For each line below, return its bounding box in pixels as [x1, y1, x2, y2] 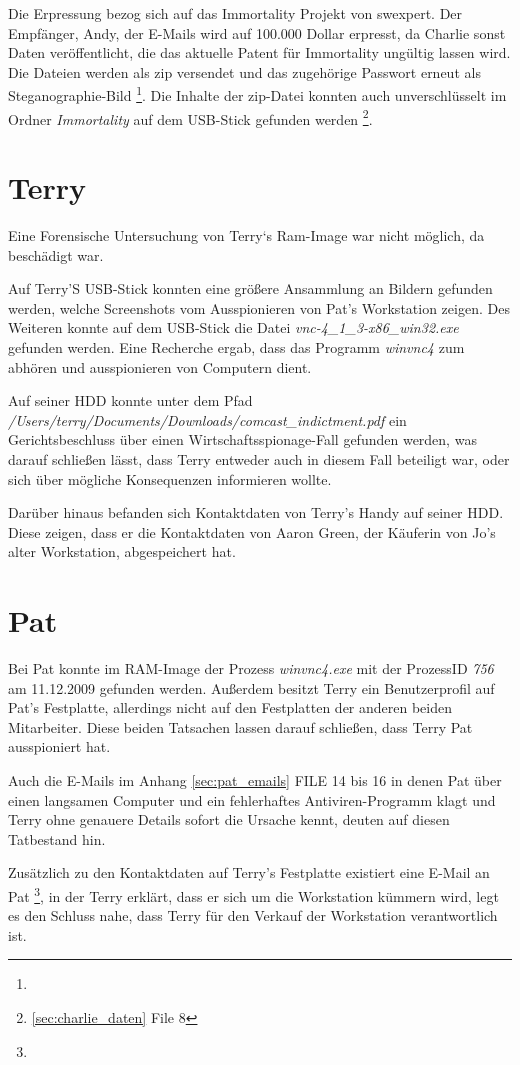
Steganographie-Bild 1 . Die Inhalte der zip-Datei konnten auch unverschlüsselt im [8, 82, 507, 106]
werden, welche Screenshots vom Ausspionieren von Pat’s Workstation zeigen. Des [8, 297, 510, 318]
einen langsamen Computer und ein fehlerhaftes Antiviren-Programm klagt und [8, 789, 496, 810]
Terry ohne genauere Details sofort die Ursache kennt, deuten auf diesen [8, 809, 450, 830]
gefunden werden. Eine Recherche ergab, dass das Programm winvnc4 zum [8, 336, 465, 357]
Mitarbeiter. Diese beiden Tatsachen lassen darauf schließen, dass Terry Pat [8, 716, 473, 737]
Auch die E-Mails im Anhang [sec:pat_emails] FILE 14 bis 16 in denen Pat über [8, 770, 502, 790]
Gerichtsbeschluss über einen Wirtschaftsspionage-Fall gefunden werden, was [8, 429, 477, 450]
